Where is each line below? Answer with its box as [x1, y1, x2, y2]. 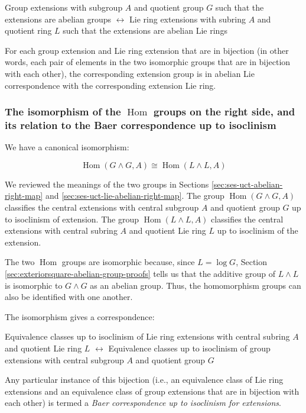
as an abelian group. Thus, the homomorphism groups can [90, 279, 301, 291]
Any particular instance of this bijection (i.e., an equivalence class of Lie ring [5, 373, 284, 386]
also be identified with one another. [5, 291, 133, 303]
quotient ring [5, 24, 52, 37]
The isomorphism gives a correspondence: [5, 310, 155, 322]
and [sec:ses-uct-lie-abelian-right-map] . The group [45, 189, 224, 202]
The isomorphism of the [5, 104, 121, 119]
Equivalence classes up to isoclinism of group [108, 342, 271, 354]
